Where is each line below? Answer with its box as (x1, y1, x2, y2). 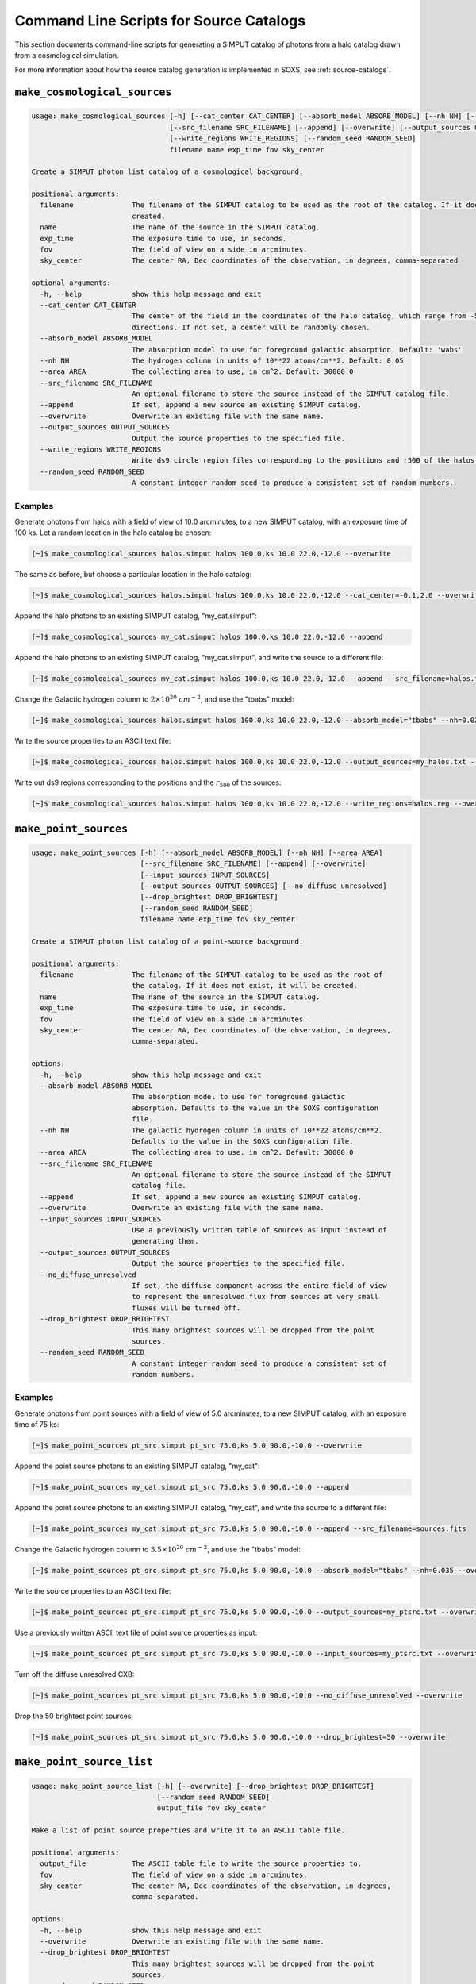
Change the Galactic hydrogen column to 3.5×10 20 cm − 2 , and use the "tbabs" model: (14, 1544, 301, 1555)
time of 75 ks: (14, 1420, 59, 1429)
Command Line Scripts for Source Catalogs (14, 12, 305, 29)
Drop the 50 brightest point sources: (14, 1711, 134, 1721)
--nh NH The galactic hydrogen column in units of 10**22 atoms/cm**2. (40, 1125, 383, 1135)
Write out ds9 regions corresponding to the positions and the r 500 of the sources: (14, 778, 282, 789)
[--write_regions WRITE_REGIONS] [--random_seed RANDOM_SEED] (169, 134, 416, 143)
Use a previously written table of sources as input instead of (131, 1226, 388, 1235)
